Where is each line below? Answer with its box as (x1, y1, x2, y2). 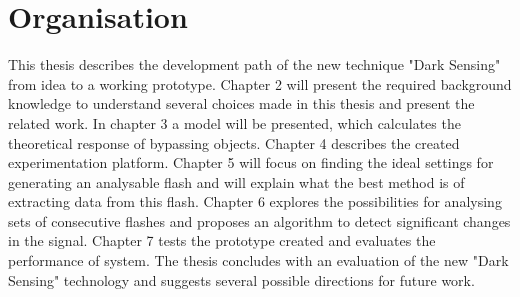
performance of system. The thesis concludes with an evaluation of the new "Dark (8, 250, 509, 271)
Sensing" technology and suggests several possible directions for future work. (8, 269, 475, 290)
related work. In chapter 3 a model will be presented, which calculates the (8, 112, 461, 133)
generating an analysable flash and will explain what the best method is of (8, 171, 465, 192)
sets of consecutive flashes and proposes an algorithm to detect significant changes (8, 210, 511, 231)
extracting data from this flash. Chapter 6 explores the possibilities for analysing (8, 191, 502, 212)
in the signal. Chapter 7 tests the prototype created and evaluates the (8, 230, 436, 251)
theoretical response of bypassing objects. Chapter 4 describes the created (8, 132, 460, 153)
